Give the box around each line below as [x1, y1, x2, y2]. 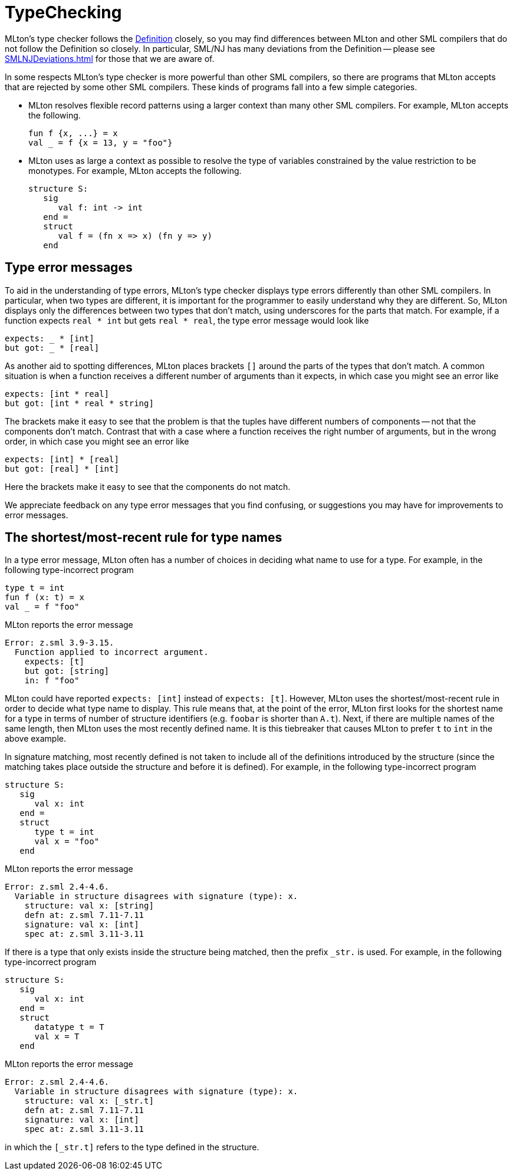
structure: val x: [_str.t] [24, 1096, 154, 1106]
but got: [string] [24, 666, 110, 676]
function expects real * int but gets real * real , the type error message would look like [5, 315, 369, 325]
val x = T [34, 1032, 80, 1042]
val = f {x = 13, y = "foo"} [28, 137, 173, 147]
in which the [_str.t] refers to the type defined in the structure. [5, 1142, 259, 1153]
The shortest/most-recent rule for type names [5, 530, 282, 545]
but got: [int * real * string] [5, 398, 154, 408]
